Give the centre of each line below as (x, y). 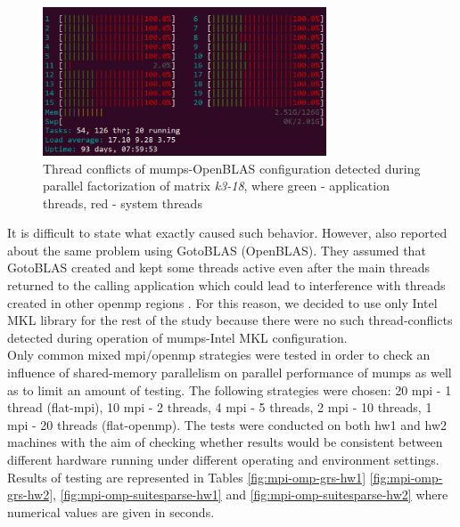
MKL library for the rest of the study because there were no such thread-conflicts (230, 320)
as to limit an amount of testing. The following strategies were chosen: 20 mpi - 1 (230, 389)
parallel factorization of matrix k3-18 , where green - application (216, 186)
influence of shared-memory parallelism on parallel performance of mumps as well (230, 373)
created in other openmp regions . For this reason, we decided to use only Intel (222, 302)
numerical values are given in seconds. (111, 511)
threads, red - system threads (123, 203)
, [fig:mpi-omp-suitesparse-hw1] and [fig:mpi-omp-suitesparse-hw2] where (251, 495)
